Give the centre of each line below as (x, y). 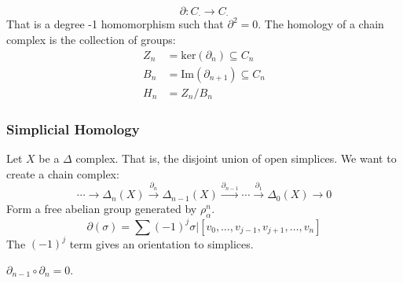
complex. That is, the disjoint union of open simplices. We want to (236, 158)
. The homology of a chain (321, 24)
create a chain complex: (63, 173)
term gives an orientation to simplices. (161, 243)
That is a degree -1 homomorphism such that (115, 24)
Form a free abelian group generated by (102, 209)
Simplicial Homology (73, 129)
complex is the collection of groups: (91, 40)
